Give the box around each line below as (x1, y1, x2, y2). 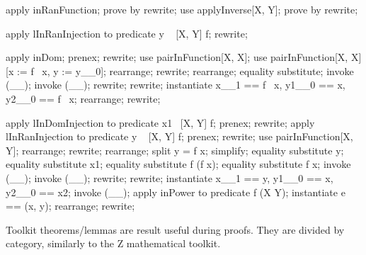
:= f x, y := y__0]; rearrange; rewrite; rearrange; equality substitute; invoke (16, 63, 354, 78)
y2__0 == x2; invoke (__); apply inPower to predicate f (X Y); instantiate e (6, 184, 345, 199)
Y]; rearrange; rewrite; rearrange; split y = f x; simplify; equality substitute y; (6, 142, 344, 157)
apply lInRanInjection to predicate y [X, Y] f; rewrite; (6, 25, 248, 40)
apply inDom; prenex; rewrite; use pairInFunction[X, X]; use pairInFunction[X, (6, 50, 348, 64)
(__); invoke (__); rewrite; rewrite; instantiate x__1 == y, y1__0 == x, (6, 170, 333, 185)
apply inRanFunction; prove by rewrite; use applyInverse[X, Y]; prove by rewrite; (6, 2, 358, 16)
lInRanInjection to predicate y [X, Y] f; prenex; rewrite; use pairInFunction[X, (6, 129, 353, 144)
